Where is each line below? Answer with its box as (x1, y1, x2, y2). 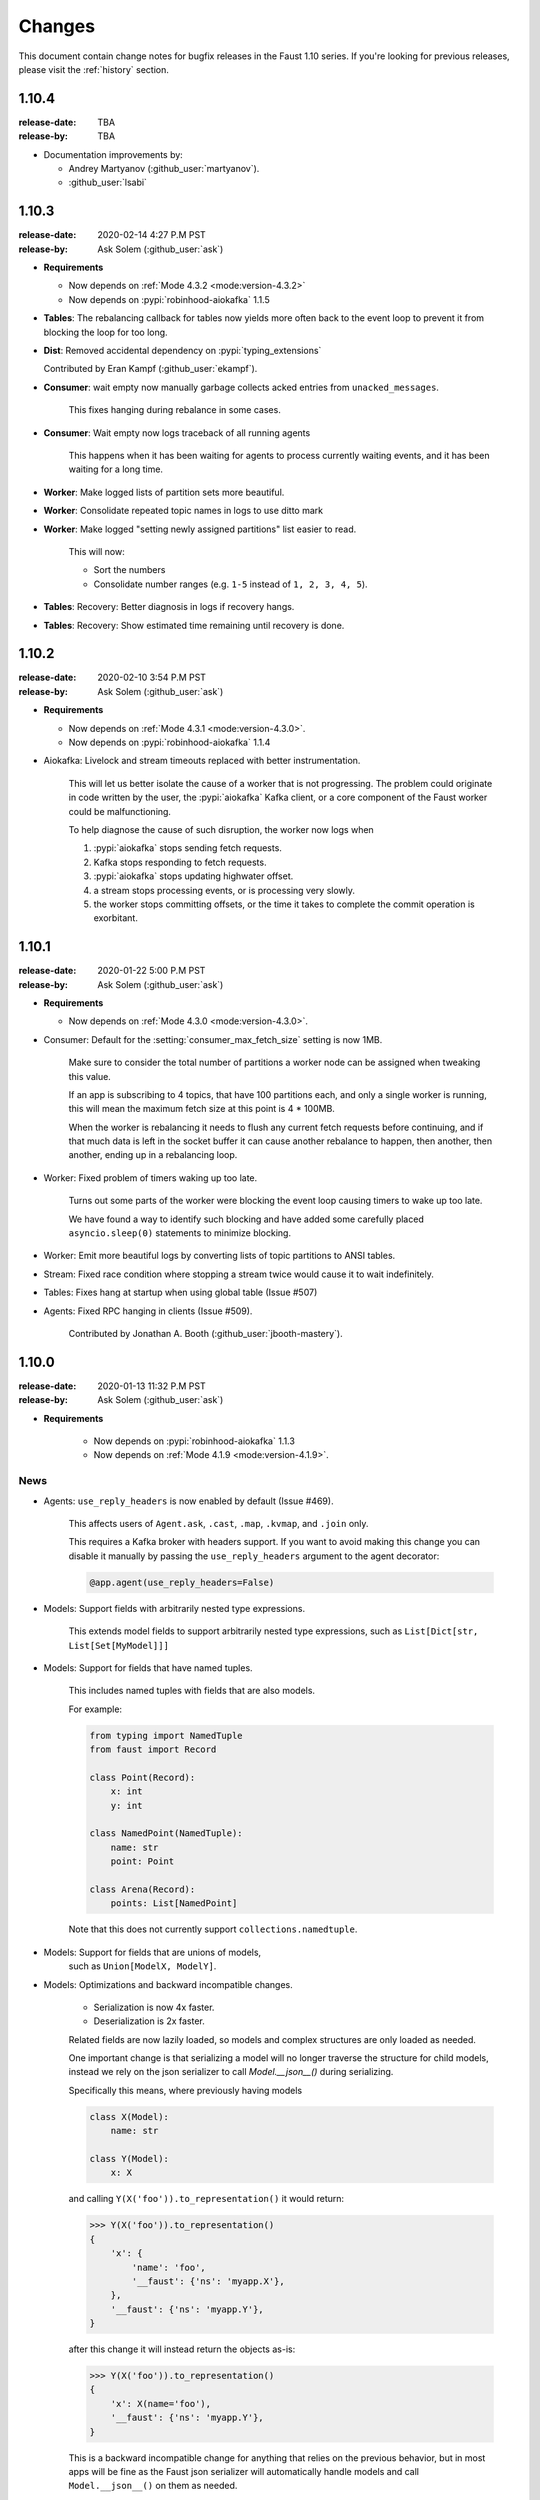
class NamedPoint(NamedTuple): (89, 1828, 244, 1839)
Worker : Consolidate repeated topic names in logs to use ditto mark (43, 505, 324, 517)
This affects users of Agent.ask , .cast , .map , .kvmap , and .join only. (68, 1518, 369, 1529)
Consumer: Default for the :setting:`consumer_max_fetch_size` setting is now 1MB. (43, 1033, 383, 1045)
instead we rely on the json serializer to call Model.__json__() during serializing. (68, 2066, 394, 2078)
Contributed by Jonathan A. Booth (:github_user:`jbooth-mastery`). (68, 1328, 344, 1339)
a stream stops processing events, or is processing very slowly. (93, 884, 355, 896)
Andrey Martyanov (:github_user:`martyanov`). (68, 163, 260, 175)
